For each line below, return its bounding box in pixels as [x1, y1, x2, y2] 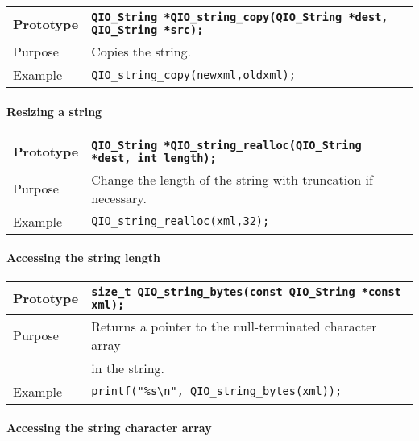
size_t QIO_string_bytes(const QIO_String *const [91, 285, 401, 298]
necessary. [91, 188, 147, 207]
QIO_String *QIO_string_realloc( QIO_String [91, 138, 362, 152]
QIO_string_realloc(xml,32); [91, 214, 270, 228]
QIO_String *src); [91, 23, 204, 36]
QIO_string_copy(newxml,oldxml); [91, 68, 296, 81]
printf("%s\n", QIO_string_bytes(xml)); [91, 385, 342, 398]
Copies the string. [91, 42, 192, 60]
